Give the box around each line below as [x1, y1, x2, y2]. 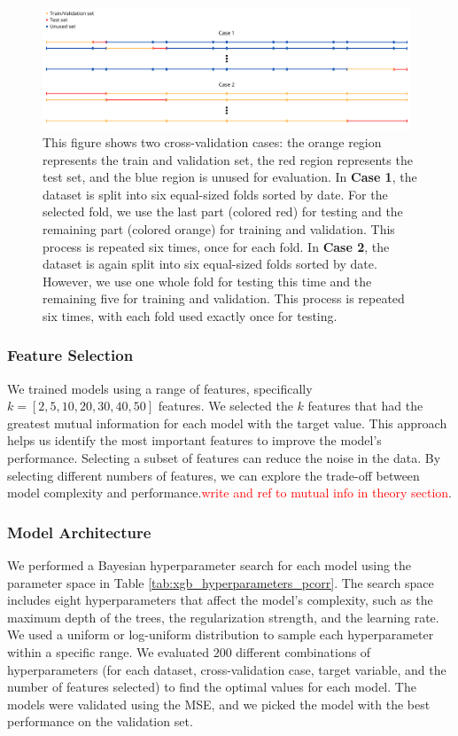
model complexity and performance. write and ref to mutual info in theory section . [7, 483, 452, 502]
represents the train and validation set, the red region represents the [43, 150, 413, 168]
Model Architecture [7, 521, 151, 543]
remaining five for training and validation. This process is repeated [43, 289, 405, 308]
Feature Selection [7, 344, 134, 366]
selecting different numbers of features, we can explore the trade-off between [7, 466, 420, 484]
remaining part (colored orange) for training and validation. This [43, 219, 395, 238]
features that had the [307, 396, 423, 415]
